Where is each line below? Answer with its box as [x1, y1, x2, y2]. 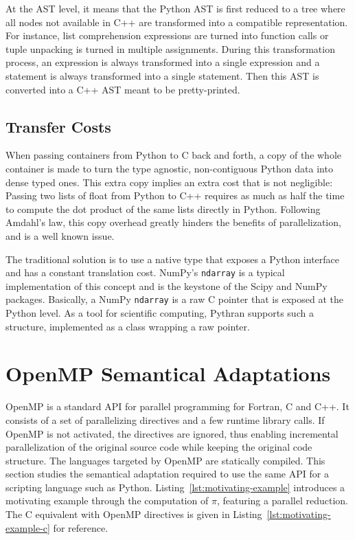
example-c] [5, 520, 50, 535]
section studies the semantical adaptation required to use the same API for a [5, 466, 329, 481]
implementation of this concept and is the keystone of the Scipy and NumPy [5, 278, 328, 293]
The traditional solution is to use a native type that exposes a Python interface [5, 251, 339, 266]
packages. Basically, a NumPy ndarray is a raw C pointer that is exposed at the [5, 292, 343, 306]
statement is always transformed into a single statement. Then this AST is [5, 68, 319, 82]
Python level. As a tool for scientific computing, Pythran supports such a [5, 306, 314, 320]
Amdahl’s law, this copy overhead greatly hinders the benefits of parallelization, [5, 215, 341, 229]
